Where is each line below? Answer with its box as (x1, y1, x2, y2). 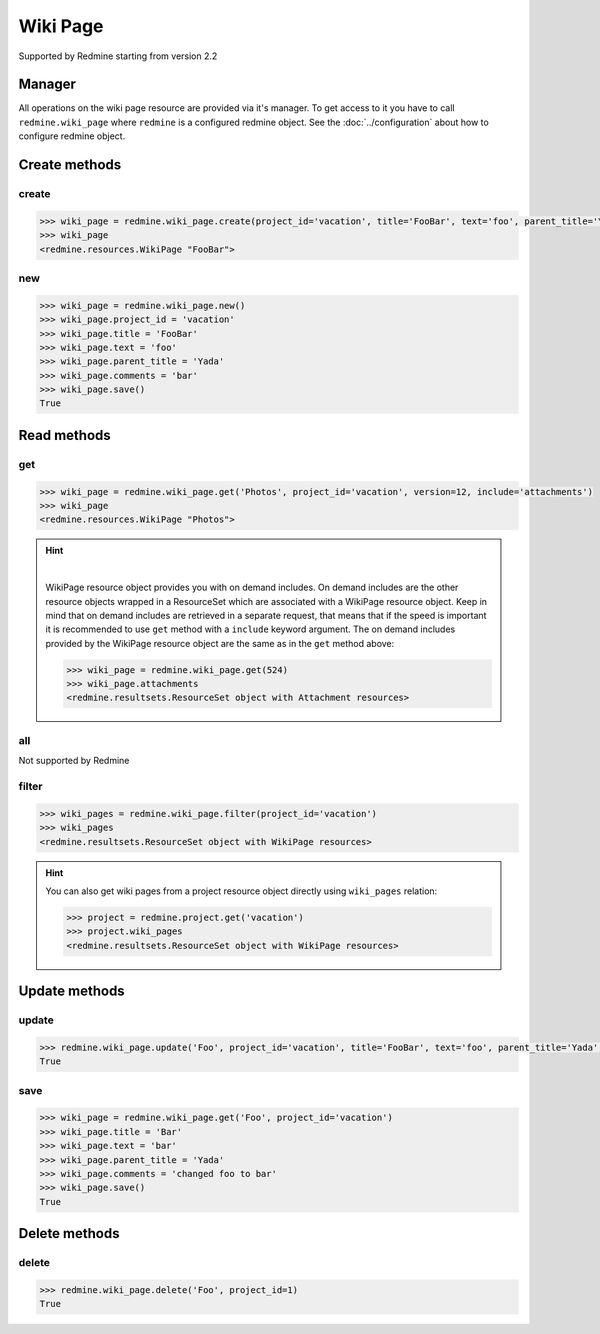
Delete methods (18, 1225, 120, 1242)
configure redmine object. (18, 130, 126, 142)
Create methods (18, 156, 122, 174)
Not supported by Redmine (18, 755, 130, 767)
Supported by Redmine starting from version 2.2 (18, 50, 218, 62)
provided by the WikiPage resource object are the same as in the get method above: (45, 637, 395, 649)
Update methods (18, 983, 125, 1000)
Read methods (18, 426, 112, 444)
